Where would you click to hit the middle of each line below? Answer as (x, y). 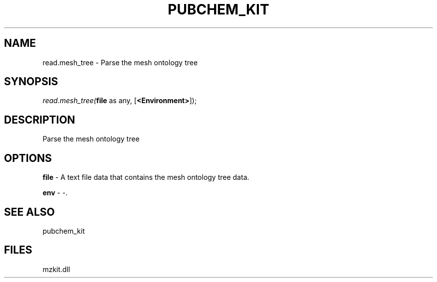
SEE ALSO (29, 212)
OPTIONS (28, 158)
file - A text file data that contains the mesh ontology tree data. (146, 177)
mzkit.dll (56, 269)
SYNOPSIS (31, 82)
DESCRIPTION (40, 120)
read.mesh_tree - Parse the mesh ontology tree (120, 62)
